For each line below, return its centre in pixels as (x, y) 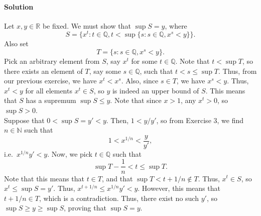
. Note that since (136, 100)
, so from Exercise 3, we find (200, 120)
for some (144, 61)
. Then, (117, 120)
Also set (16, 43)
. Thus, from (238, 71)
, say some (105, 71)
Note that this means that (44, 178)
